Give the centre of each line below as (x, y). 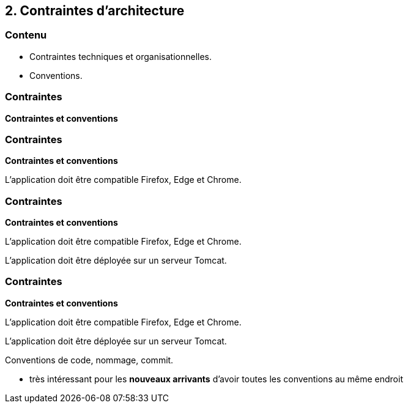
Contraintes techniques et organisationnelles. (121, 56)
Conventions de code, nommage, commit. (89, 360)
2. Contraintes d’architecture (95, 11)
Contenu (26, 35)
